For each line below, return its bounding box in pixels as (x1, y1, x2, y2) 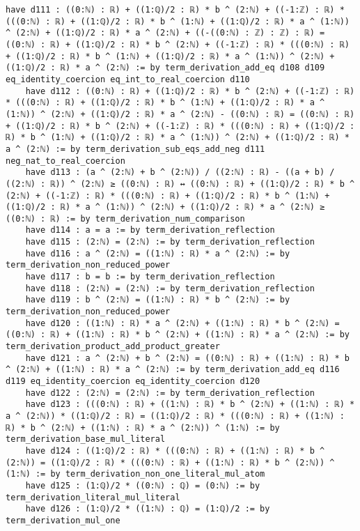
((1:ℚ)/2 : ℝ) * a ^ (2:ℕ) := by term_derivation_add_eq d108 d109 (6, 63, 325, 73)
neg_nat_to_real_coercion (6, 155, 125, 166)
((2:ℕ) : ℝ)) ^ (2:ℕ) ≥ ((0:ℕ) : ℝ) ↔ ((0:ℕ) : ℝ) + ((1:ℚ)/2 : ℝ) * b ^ (6, 178, 355, 189)
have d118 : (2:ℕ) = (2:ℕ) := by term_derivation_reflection (25, 283, 315, 293)
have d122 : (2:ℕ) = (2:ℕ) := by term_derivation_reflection (25, 387, 315, 398)
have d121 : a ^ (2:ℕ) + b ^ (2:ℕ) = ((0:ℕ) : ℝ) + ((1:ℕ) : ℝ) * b (25, 353, 350, 363)
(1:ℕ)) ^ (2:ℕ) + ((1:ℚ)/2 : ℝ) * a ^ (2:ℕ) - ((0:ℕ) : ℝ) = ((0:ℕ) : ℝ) (6, 109, 355, 119)
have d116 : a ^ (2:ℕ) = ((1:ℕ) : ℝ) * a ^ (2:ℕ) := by (25, 248, 290, 259)
